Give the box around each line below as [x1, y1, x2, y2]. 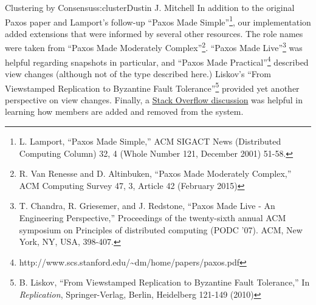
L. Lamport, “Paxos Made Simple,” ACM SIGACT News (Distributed [19, 134, 281, 147]
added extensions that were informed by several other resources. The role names [5, 27, 303, 39]
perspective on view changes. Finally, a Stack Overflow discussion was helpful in [5, 93, 303, 106]
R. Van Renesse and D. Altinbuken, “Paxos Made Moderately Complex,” [19, 167, 292, 180]
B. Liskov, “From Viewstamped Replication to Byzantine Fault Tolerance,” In [19, 276, 310, 289]
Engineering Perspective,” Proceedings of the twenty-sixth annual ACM [19, 211, 286, 224]
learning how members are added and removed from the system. [5, 105, 244, 118]
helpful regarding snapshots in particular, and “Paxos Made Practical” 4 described [5, 53, 309, 68]
